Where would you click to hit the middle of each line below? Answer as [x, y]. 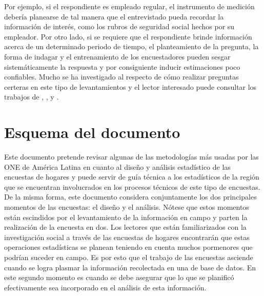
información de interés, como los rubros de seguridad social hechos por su [119, 26]
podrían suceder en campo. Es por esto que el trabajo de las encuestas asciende [129, 257]
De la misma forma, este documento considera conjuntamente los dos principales [130, 197]
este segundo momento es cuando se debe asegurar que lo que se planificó [119, 277]
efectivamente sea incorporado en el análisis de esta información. [105, 287]
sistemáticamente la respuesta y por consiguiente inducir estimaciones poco [122, 66]
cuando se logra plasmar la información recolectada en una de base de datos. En [130, 267]
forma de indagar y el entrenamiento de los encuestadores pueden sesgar [117, 56]
